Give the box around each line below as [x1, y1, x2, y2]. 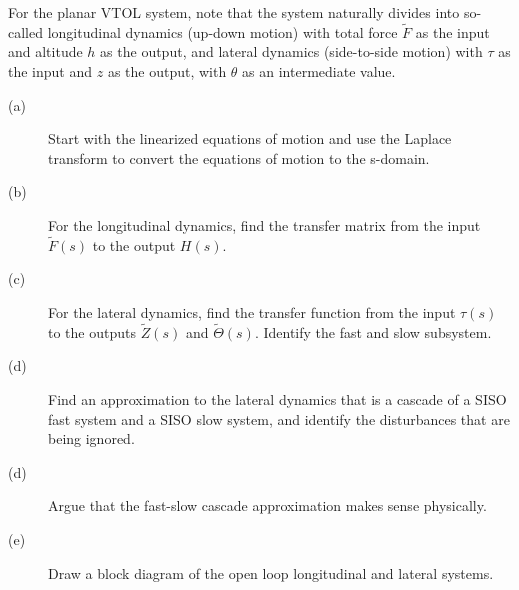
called [8, 21, 43, 42]
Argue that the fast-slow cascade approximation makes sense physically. [48, 495, 487, 516]
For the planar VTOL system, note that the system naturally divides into [8, 2, 460, 22]
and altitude [8, 41, 83, 62]
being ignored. [48, 428, 135, 449]
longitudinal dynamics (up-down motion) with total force [47, 21, 398, 42]
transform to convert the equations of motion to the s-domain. [48, 147, 430, 168]
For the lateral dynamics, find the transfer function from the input [48, 301, 456, 322]
